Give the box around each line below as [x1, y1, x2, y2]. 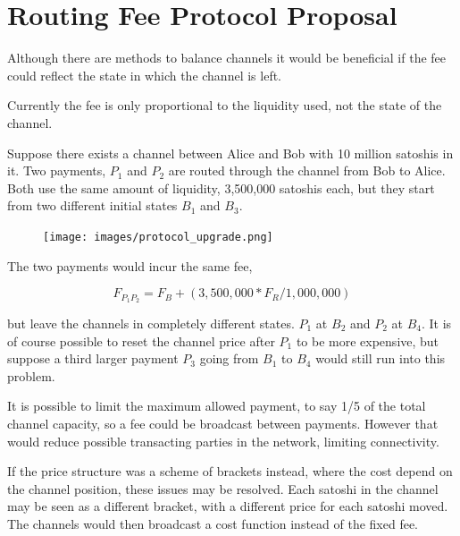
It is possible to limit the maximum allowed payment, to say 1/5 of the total [7, 396, 426, 415]
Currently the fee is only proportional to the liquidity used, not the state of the [7, 96, 442, 115]
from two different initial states [7, 196, 178, 215]
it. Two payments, [7, 161, 106, 180]
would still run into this [315, 349, 446, 368]
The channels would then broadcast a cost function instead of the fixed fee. [7, 514, 419, 532]
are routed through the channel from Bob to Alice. [168, 161, 446, 180]
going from [199, 349, 259, 368]
